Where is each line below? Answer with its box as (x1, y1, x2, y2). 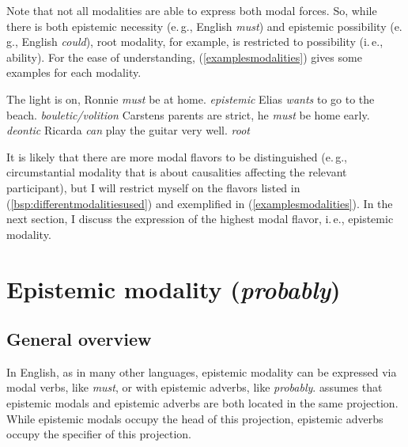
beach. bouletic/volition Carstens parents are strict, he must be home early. (6, 106, 370, 123)
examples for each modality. (6, 64, 142, 81)
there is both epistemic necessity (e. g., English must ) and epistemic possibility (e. (6, 17, 402, 34)
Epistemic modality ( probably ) (6, 272, 341, 305)
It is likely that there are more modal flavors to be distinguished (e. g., (6, 148, 347, 165)
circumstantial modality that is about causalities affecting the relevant (6, 164, 347, 180)
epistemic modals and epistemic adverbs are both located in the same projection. (6, 395, 399, 411)
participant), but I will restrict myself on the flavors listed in (6, 179, 300, 195)
